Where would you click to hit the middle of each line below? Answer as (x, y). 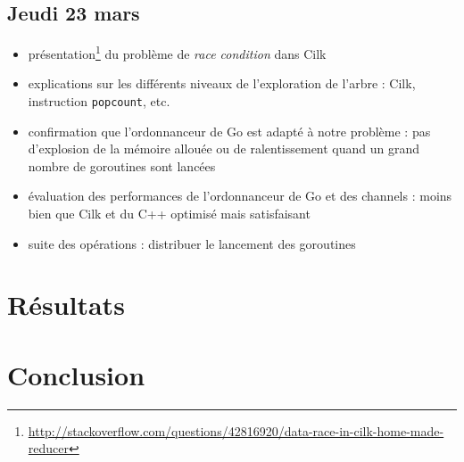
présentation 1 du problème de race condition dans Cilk (177, 52)
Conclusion (76, 374)
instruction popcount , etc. (99, 101)
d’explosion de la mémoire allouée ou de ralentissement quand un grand (224, 148)
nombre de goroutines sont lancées (122, 165)
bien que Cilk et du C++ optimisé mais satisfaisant (169, 214)
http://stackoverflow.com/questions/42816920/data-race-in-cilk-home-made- (236, 430)
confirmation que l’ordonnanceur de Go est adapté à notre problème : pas (229, 131)
